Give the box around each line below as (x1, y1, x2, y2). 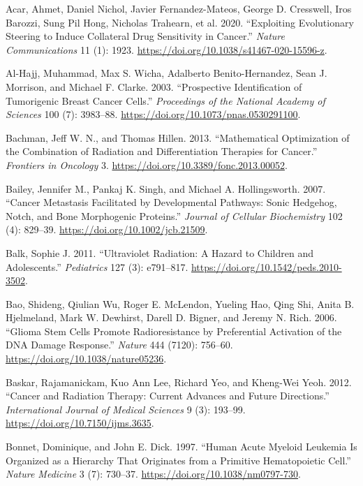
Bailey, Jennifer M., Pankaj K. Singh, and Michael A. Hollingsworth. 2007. (6, 181, 326, 196)
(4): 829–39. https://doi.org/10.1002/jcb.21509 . (6, 222, 208, 237)
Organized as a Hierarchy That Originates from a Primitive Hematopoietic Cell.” (6, 452, 351, 467)
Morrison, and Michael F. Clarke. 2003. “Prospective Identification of (6, 79, 302, 94)
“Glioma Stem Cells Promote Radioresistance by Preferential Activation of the (6, 323, 342, 338)
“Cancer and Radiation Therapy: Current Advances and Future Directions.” (6, 388, 329, 403)
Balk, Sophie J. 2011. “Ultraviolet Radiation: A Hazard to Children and (6, 245, 313, 260)
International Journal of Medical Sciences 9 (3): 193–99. (6, 402, 246, 416)
